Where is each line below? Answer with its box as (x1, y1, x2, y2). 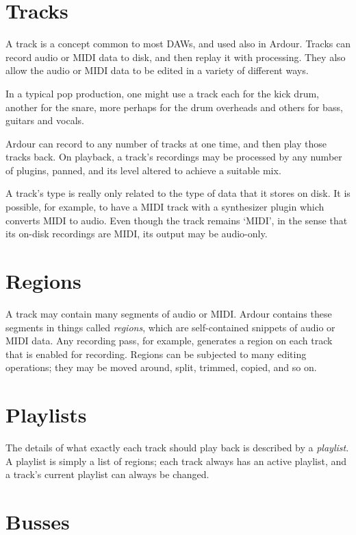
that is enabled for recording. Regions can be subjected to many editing (5, 346, 307, 361)
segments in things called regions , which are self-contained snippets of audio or (5, 320, 335, 334)
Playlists (5, 401, 87, 429)
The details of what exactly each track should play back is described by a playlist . (5, 440, 349, 455)
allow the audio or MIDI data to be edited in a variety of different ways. (5, 63, 309, 78)
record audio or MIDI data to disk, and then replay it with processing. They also (5, 49, 346, 64)
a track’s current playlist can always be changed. (5, 467, 209, 481)
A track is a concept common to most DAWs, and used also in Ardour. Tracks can (5, 36, 351, 51)
